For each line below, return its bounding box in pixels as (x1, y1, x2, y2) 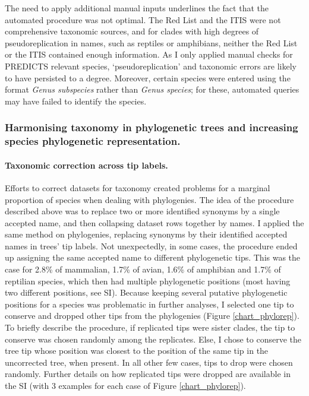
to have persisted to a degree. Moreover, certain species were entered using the (5, 71, 291, 84)
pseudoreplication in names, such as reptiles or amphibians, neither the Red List (5, 36, 298, 49)
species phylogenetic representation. (5, 134, 181, 148)
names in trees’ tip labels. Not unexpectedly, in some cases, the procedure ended (5, 239, 298, 252)
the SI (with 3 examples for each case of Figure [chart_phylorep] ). (5, 379, 246, 391)
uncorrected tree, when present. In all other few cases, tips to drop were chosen (5, 356, 293, 368)
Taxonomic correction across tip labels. (5, 159, 168, 171)
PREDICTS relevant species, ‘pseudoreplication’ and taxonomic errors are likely (5, 59, 297, 72)
